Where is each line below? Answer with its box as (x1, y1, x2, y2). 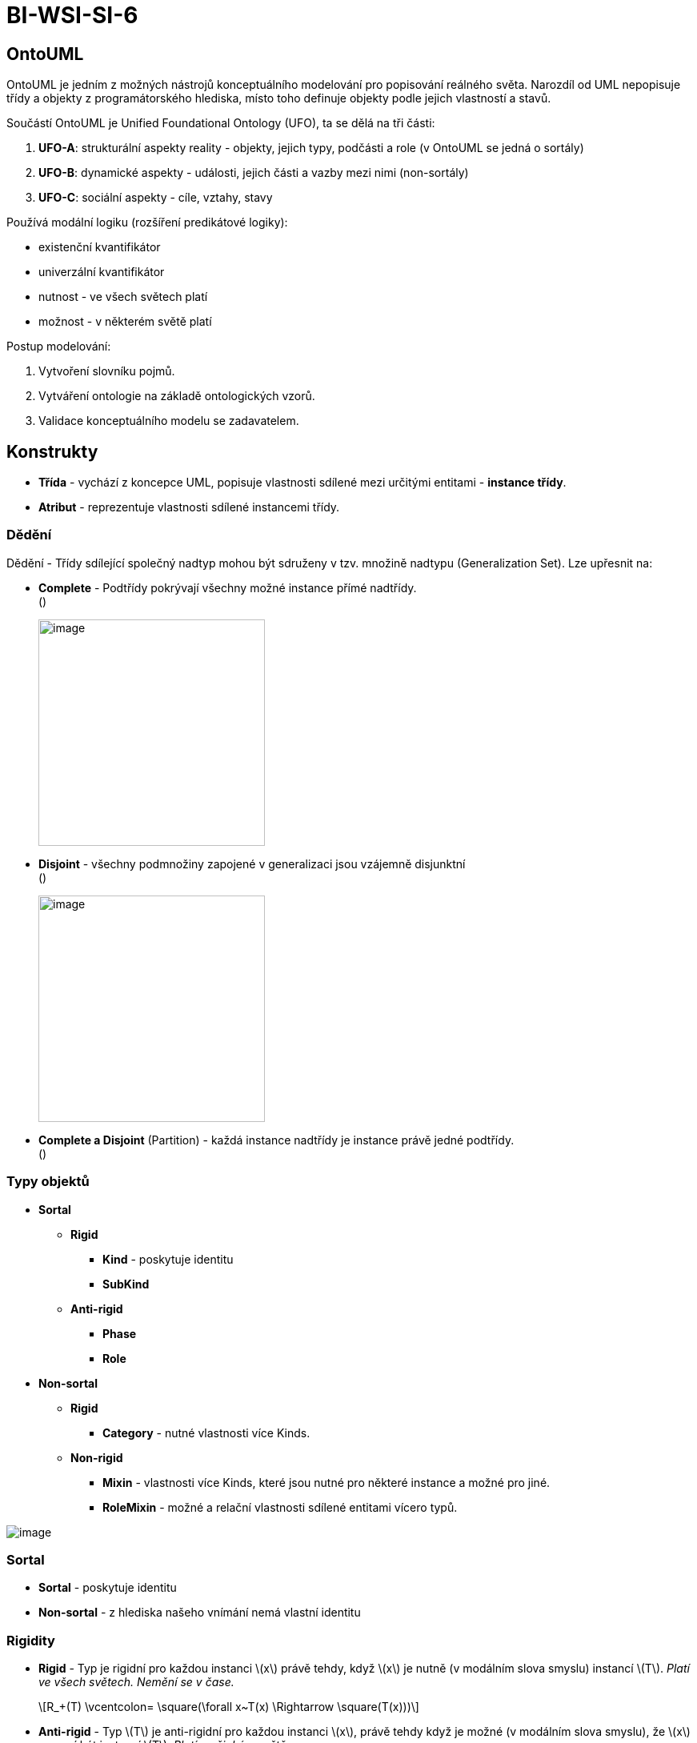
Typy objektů (6, 1173, 90, 1190)
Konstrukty (6, 441, 98, 462)
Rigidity (6, 1632, 55, 1649)
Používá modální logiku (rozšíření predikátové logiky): (6, 215, 288, 230)
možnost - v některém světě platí (38, 315, 212, 329)
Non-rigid (70, 1450, 123, 1465)
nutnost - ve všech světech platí (38, 290, 208, 304)
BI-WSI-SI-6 (6, 2, 138, 29)
